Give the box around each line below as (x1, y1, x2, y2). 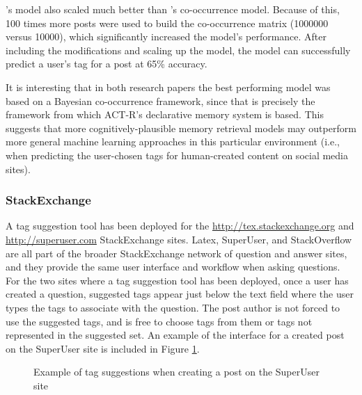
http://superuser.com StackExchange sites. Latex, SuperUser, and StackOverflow (6, 232, 352, 246)
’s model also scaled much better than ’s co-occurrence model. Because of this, (6, 2, 340, 16)
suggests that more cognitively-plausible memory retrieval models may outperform (6, 120, 356, 135)
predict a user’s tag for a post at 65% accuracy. (6, 56, 207, 71)
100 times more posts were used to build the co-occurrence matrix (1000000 (6, 15, 329, 30)
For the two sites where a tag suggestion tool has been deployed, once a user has (6, 273, 349, 287)
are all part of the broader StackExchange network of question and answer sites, (6, 245, 347, 260)
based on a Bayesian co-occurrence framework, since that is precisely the (6, 93, 315, 108)
